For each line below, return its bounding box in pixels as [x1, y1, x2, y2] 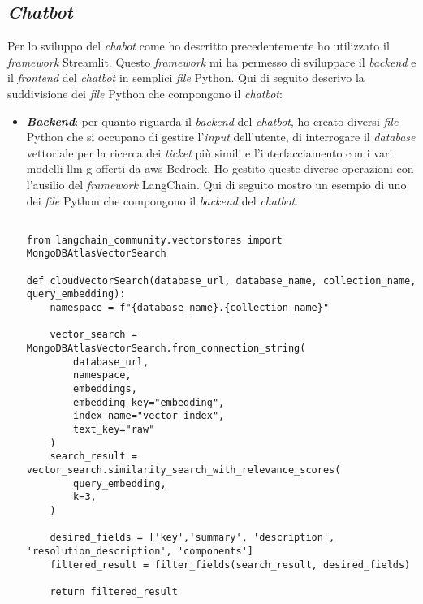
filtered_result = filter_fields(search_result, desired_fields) [50, 559, 411, 571]
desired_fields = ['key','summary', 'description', [50, 532, 335, 544]
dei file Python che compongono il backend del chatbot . [26, 192, 299, 209]
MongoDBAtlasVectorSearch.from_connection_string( [26, 343, 306, 355]
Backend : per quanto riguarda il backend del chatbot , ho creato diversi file [26, 112, 399, 129]
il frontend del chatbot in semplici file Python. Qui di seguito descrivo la [7, 69, 365, 86]
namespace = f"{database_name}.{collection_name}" [50, 302, 330, 314]
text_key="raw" [73, 423, 155, 435]
